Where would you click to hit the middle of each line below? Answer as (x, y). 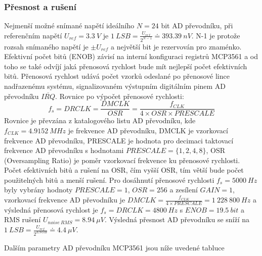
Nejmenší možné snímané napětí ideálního (69, 25)
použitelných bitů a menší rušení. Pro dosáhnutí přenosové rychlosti (109, 180)
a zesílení (184, 190)
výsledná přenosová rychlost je (51, 209)
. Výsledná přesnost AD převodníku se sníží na (177, 219)
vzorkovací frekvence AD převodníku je (65, 200)
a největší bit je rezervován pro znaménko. (176, 46)
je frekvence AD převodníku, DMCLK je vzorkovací (148, 130)
